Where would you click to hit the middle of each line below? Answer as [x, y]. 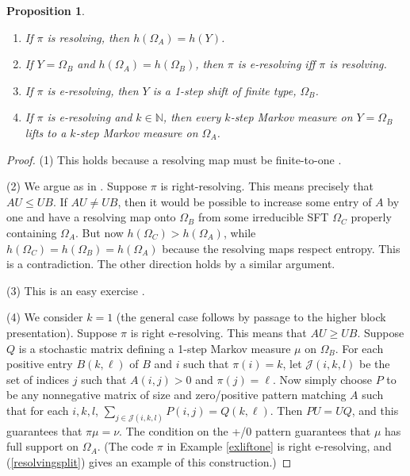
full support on [43, 446]
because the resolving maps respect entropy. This [281, 248]
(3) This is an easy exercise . [76, 290]
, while [239, 232]
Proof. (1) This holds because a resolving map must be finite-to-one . [174, 159]
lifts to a [46, 132]
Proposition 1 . [46, 10]
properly [371, 217]
